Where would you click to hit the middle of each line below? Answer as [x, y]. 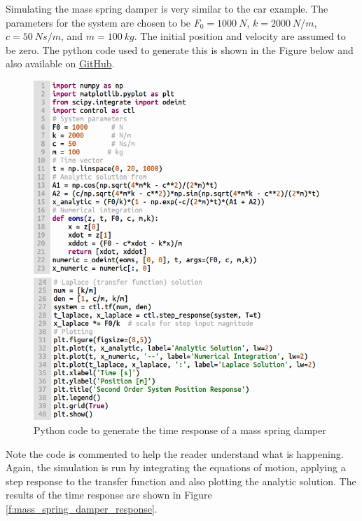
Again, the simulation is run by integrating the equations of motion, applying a [176, 467]
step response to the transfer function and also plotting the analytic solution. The [181, 481]
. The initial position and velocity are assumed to [240, 36]
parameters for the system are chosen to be [98, 22]
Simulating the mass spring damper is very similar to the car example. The [167, 8]
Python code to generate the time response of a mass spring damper [180, 429]
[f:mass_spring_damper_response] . [82, 508]
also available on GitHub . [60, 63]
